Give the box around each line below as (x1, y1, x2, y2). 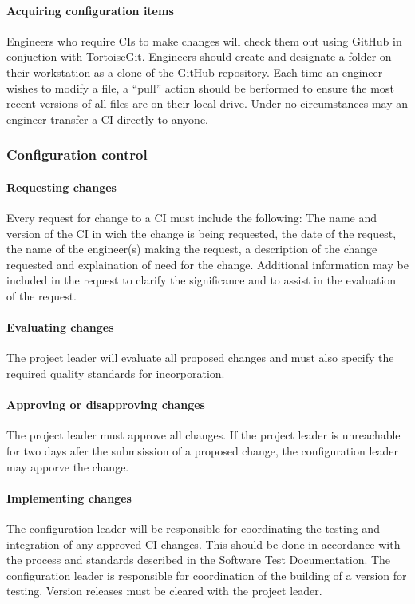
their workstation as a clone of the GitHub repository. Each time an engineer (6, 63, 383, 80)
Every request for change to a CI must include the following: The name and (6, 209, 377, 225)
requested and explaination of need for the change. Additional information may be (6, 256, 409, 272)
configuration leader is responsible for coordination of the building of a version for (6, 566, 407, 583)
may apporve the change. (6, 458, 129, 475)
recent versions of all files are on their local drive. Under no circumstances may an (6, 95, 409, 112)
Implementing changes (6, 489, 132, 506)
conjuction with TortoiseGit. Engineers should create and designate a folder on (6, 48, 392, 65)
